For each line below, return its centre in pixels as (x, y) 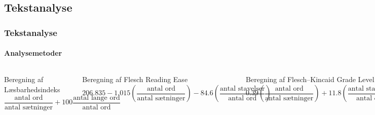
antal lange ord (97, 98)
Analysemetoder (33, 53)
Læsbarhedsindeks (32, 89)
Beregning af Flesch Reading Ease (135, 79)
